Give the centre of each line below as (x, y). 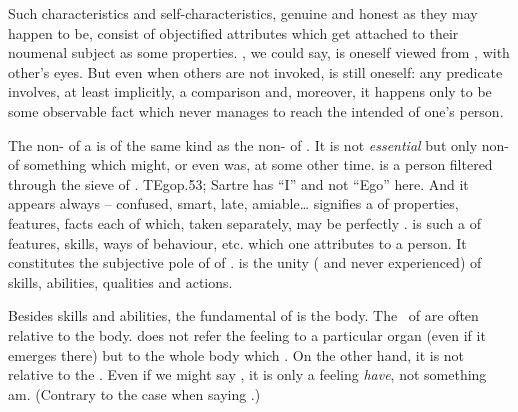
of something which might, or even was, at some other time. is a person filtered (250, 164)
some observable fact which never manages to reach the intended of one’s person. (256, 110)
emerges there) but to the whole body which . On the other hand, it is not (236, 354)
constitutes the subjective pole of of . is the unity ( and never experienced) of (245, 262)
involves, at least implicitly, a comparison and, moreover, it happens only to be (250, 91)
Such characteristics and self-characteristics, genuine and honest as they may (243, 13)
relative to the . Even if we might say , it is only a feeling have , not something (247, 374)
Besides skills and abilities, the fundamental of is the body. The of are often (243, 315)
